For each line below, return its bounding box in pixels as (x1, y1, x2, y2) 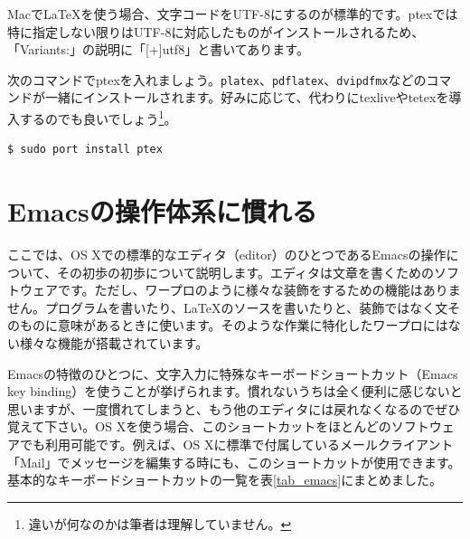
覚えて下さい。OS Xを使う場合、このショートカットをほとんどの (7, 417, 391, 436)
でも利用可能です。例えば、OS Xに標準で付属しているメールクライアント (19, 434, 454, 453)
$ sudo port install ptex (7, 143, 163, 156)
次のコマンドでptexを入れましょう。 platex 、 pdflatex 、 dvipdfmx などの (7, 70, 427, 89)
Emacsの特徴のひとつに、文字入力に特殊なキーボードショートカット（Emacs (7, 364, 458, 383)
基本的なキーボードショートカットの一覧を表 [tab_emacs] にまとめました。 (7, 470, 443, 489)
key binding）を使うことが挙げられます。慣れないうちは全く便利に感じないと (7, 382, 463, 401)
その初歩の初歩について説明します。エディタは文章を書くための (56, 262, 435, 281)
